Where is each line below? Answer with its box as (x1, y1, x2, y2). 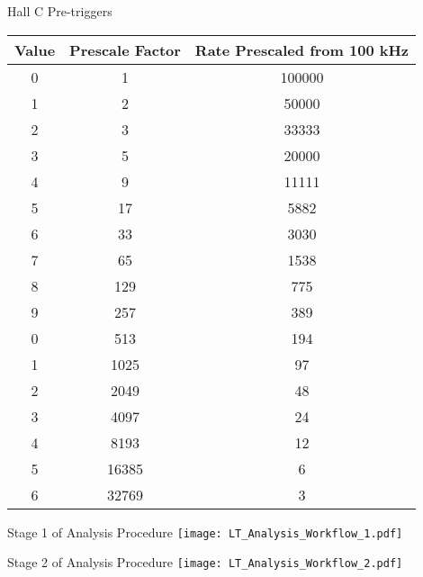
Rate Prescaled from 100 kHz (194, 39, 409, 60)
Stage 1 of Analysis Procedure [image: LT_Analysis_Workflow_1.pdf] (7, 522, 403, 541)
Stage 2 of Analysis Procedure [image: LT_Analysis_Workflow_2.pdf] (7, 553, 403, 572)
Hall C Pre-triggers (7, 2, 112, 20)
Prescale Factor (69, 39, 181, 60)
